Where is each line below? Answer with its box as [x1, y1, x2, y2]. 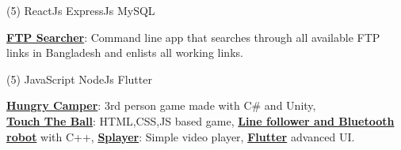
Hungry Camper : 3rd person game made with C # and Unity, [6, 97, 316, 114]
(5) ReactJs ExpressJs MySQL [6, 2, 155, 18]
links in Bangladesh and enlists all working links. [6, 44, 243, 61]
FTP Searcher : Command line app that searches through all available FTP [6, 28, 380, 45]
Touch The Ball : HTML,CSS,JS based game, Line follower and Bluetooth [6, 112, 395, 129]
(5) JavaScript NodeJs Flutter [6, 70, 152, 87]
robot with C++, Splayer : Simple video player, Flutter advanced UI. [6, 128, 355, 144]
